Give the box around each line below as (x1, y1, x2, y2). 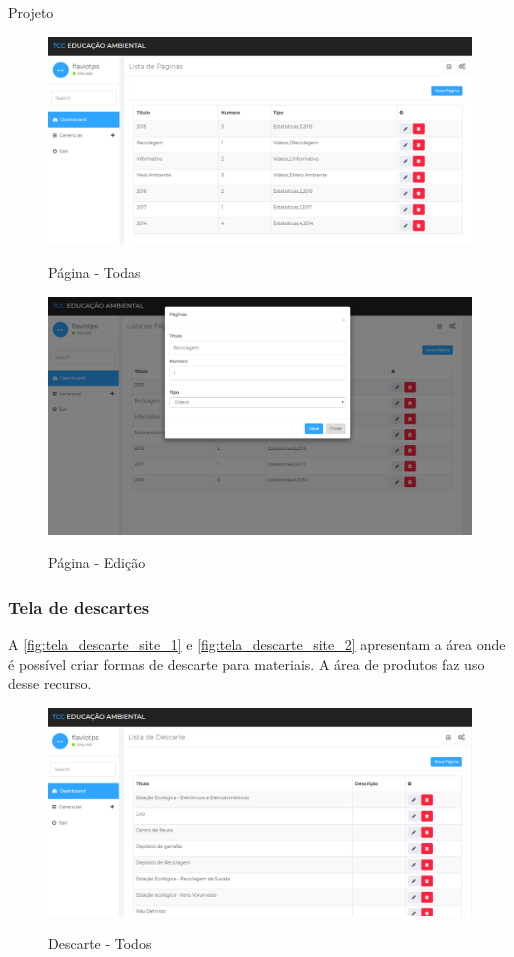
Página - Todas (48, 262, 141, 283)
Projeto (8, 2, 54, 22)
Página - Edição (48, 552, 146, 573)
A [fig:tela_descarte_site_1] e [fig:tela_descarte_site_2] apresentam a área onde (8, 634, 506, 655)
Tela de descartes (8, 594, 150, 619)
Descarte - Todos (48, 933, 152, 954)
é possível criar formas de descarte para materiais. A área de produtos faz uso (8, 653, 485, 674)
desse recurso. (8, 673, 92, 694)
